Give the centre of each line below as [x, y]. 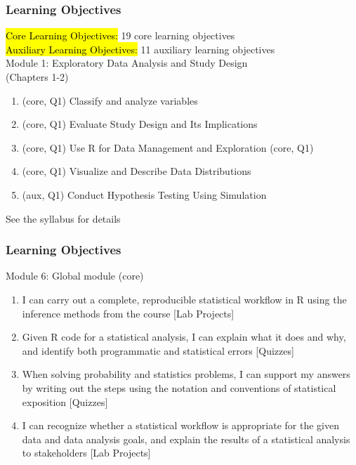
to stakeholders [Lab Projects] [86, 453]
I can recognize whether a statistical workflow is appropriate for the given [180, 425]
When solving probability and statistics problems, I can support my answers [186, 374]
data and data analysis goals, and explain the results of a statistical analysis [186, 439]
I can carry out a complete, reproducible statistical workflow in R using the [184, 299]
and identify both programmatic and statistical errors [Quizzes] [158, 350]
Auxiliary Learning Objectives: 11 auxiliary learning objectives [140, 49]
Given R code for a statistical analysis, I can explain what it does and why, [184, 337]
